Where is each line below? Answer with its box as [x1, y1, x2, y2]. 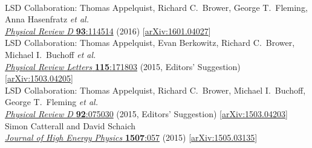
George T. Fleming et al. [5, 95, 98, 108]
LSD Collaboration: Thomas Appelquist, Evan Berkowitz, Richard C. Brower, [5, 36, 295, 49]
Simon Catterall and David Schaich [5, 119, 136, 132]
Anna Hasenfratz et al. [5, 13, 89, 25]
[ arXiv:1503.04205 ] [5, 72, 73, 85]
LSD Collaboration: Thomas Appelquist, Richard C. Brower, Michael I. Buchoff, [5, 83, 306, 96]
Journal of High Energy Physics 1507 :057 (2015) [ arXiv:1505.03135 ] [5, 131, 258, 144]
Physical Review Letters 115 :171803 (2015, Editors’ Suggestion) [5, 60, 241, 72]
